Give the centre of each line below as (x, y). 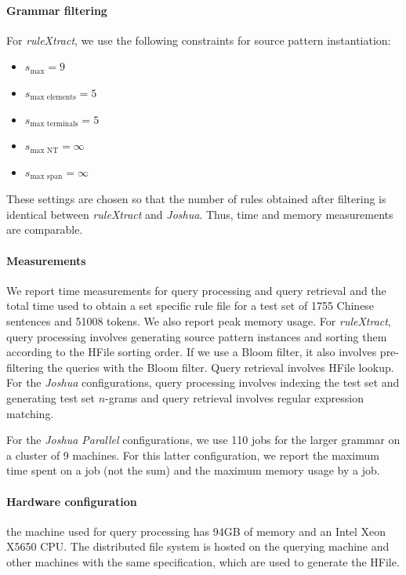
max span (46, 177)
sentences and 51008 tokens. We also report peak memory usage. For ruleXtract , (199, 320)
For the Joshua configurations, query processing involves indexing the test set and (203, 382)
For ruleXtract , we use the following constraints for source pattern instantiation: (199, 40)
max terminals (54, 124)
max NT (44, 150)
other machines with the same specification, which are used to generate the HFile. (203, 561)
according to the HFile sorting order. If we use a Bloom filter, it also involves (192, 352)
